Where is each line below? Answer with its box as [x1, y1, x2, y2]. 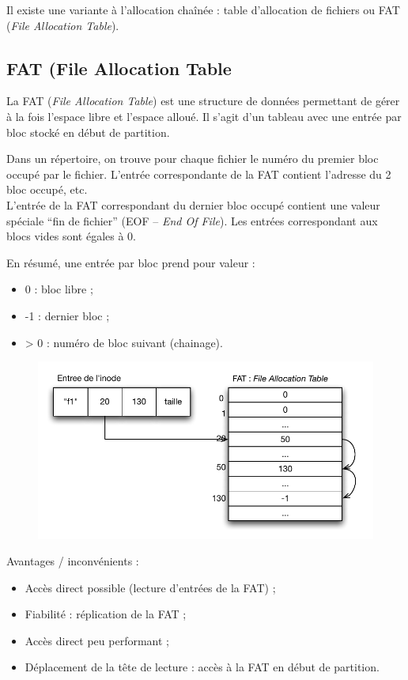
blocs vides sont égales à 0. [6, 228, 136, 244]
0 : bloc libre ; [25, 281, 93, 297]
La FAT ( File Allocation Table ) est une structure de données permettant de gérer [6, 93, 400, 109]
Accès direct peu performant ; [25, 632, 169, 648]
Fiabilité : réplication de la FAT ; [25, 606, 187, 622]
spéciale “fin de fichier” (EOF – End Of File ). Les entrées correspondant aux [6, 212, 378, 229]
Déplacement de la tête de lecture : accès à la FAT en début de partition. [25, 659, 380, 675]
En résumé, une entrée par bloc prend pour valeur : [6, 254, 255, 270]
